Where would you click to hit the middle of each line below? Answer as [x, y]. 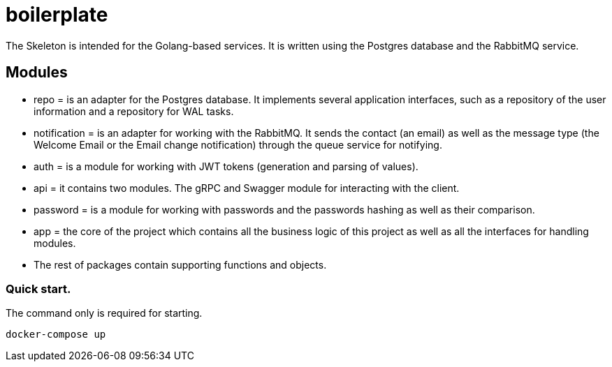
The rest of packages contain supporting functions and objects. [180, 264]
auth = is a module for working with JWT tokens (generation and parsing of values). [226, 166]
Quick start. [38, 289]
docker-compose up [56, 335]
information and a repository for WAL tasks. [134, 111]
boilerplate [57, 15]
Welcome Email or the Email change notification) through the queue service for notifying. [238, 144]
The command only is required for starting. [104, 313]
